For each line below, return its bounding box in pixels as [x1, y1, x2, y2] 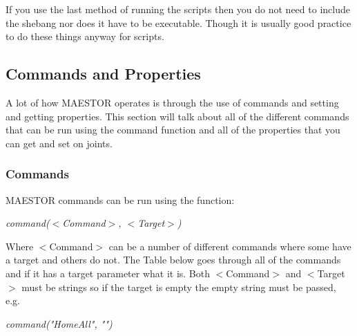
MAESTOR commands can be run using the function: [6, 192, 235, 207]
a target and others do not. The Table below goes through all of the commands [6, 252, 341, 267]
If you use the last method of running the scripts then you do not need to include [6, 2, 350, 16]
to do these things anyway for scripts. [6, 29, 164, 44]
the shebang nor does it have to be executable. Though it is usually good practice [6, 15, 351, 30]
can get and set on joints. [6, 136, 113, 150]
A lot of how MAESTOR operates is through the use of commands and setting [6, 95, 339, 109]
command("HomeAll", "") [6, 316, 113, 330]
